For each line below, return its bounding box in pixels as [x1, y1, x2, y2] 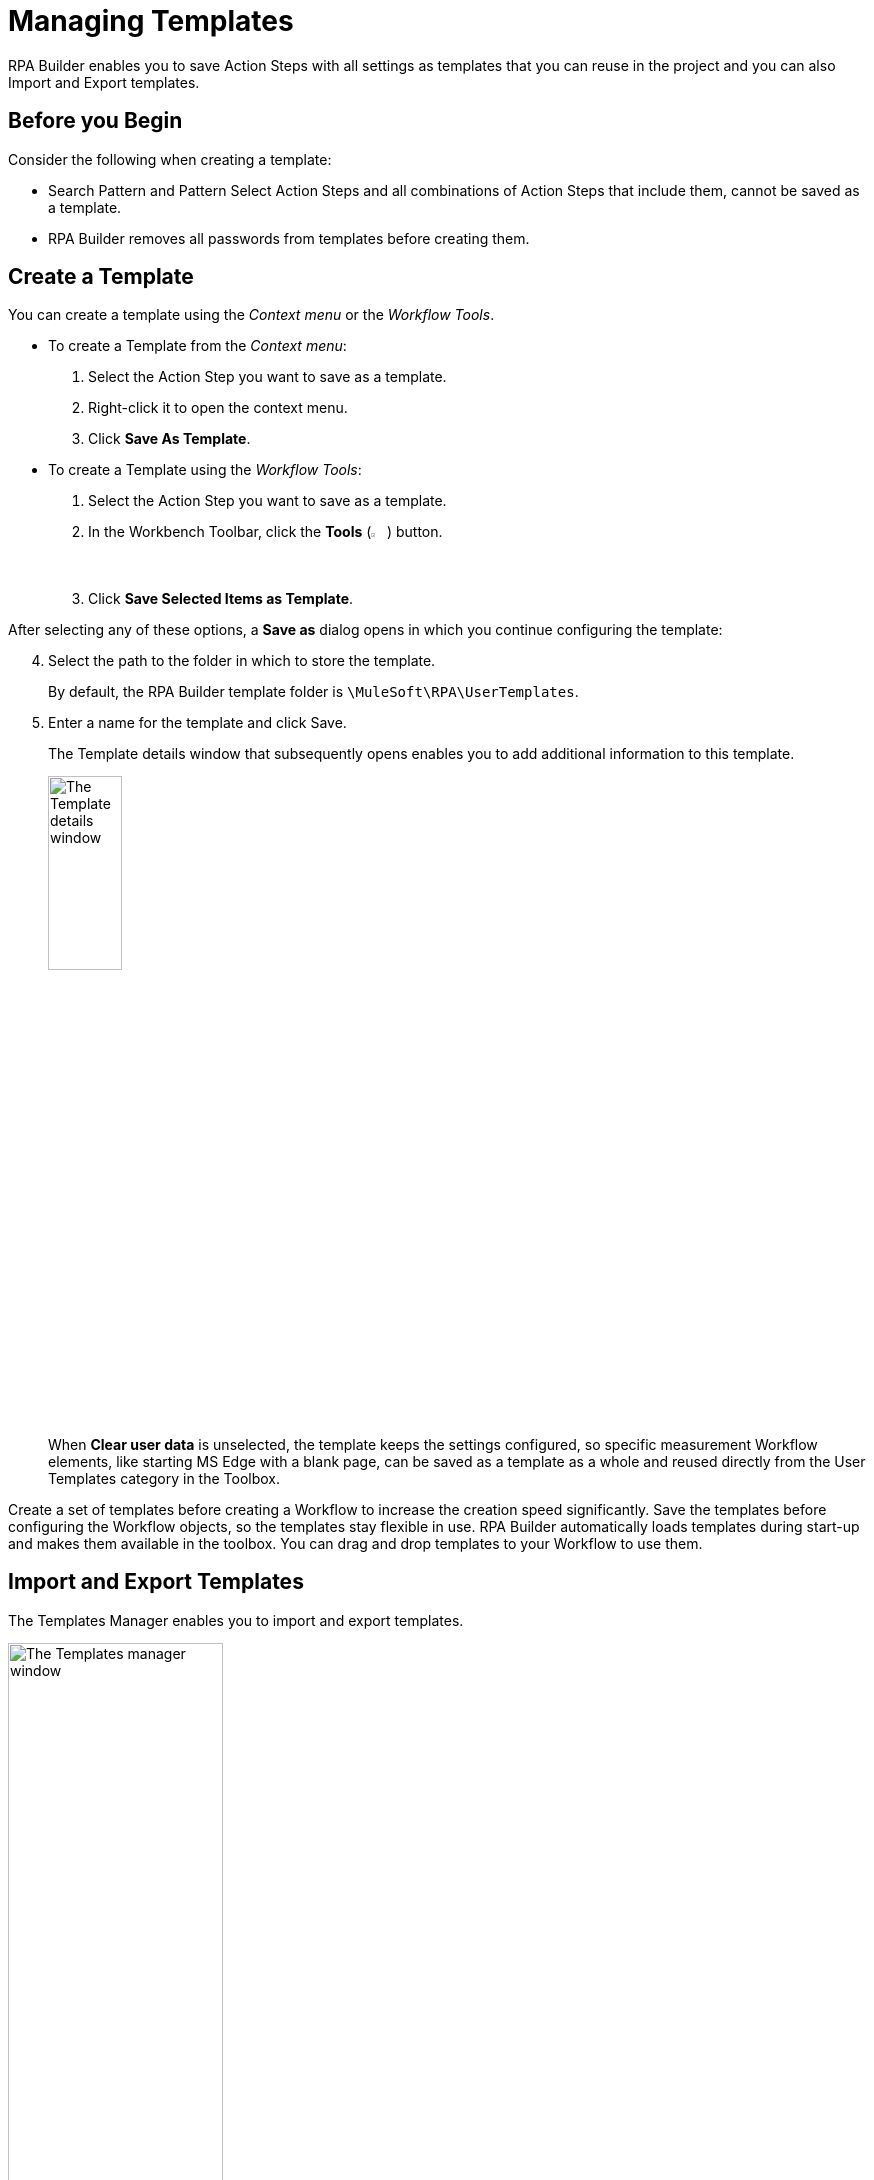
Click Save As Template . [88, 430, 251, 448]
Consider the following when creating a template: [8, 150, 332, 168]
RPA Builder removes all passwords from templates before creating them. [48, 229, 530, 247]
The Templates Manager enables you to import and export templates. [8, 1611, 464, 1629]
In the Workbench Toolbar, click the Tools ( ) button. [88, 523, 443, 541]
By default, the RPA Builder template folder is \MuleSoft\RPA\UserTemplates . [48, 683, 579, 701]
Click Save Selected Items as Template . [88, 590, 354, 608]
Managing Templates [8, 4, 294, 38]
